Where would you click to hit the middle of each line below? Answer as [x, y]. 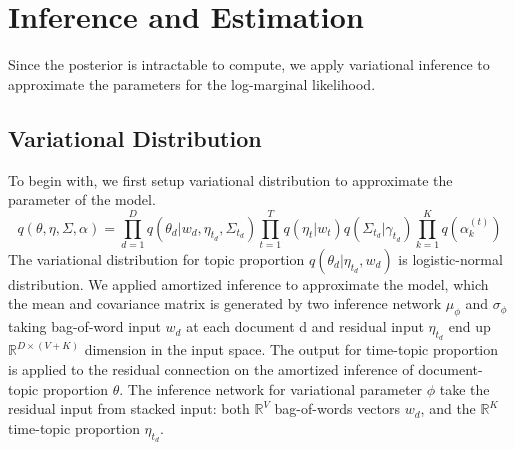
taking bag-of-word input [84, 326]
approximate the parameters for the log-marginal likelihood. [192, 83]
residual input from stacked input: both [129, 408]
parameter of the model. [82, 199]
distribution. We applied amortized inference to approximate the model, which [248, 283]
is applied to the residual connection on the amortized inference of [211, 369]
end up [469, 326]
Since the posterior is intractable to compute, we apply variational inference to [249, 64]
